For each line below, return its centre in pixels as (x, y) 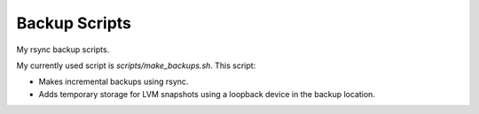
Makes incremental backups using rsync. (114, 82)
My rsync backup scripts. (63, 49)
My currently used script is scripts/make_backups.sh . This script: (136, 65)
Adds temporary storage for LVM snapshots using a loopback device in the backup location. (207, 94)
